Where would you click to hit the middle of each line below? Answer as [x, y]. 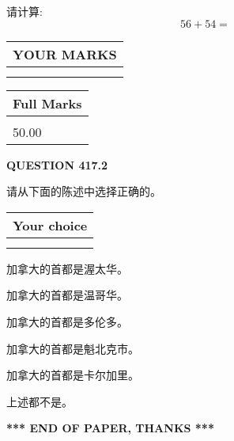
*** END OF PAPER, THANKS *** [110, 428]
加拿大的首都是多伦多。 [67, 321]
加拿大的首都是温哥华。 [67, 295]
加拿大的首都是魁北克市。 [73, 348]
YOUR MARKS [65, 54]
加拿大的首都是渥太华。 [67, 268]
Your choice [50, 225]
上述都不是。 [40, 401]
